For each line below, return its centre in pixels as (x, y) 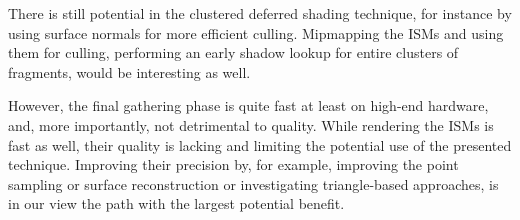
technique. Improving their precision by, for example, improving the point (233, 164)
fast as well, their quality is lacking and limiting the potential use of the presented (260, 144)
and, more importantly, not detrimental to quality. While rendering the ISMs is (251, 124)
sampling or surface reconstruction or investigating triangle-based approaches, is (253, 183)
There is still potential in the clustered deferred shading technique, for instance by (260, 13)
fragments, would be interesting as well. (129, 71)
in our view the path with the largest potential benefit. (176, 203)
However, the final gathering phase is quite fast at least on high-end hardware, (248, 105)
